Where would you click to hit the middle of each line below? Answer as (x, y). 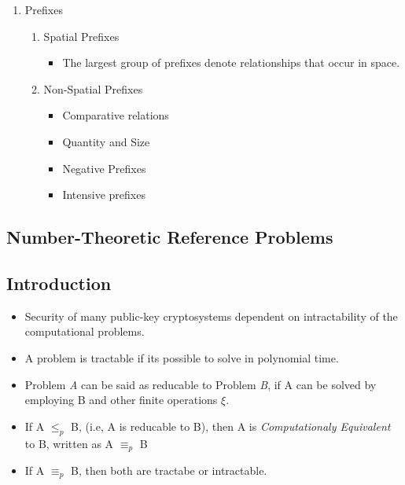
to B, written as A (69, 443)
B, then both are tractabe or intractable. (169, 470)
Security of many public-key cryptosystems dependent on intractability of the (211, 316)
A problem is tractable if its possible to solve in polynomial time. (182, 357)
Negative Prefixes (104, 168)
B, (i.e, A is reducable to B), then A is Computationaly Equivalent (231, 426)
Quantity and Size (106, 141)
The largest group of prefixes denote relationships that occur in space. (231, 62)
